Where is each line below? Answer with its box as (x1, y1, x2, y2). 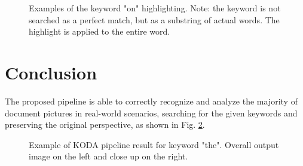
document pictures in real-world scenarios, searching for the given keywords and (5, 106, 298, 119)
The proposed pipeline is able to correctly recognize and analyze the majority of (5, 94, 298, 107)
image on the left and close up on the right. (29, 150, 188, 162)
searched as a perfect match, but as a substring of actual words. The (29, 13, 280, 26)
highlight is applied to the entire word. (29, 25, 170, 38)
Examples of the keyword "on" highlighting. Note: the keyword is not (29, 2, 281, 14)
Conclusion (5, 60, 97, 84)
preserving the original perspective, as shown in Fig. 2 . (5, 118, 205, 131)
